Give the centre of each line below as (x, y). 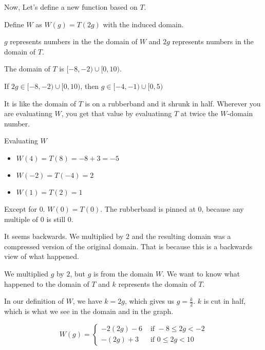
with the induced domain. (143, 24)
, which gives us (149, 301)
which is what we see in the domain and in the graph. (89, 311)
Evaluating (21, 141)
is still (56, 219)
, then (90, 86)
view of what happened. (42, 256)
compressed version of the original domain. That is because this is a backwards (128, 246)
